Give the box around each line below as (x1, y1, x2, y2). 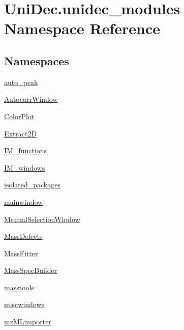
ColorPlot (4, 111, 35, 121)
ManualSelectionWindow (4, 213, 80, 224)
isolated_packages (4, 179, 60, 190)
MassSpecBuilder (4, 265, 57, 276)
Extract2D (4, 128, 37, 139)
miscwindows (4, 299, 45, 310)
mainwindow (4, 196, 43, 207)
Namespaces (4, 52, 69, 68)
